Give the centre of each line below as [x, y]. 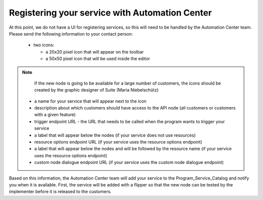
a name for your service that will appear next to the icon [91, 101]
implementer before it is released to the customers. [60, 192]
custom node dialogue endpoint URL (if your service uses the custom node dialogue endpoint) [129, 163]
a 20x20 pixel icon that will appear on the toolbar [95, 52]
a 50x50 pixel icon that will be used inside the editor [98, 59]
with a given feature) [55, 115]
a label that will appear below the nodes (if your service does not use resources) [115, 135]
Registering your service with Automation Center [110, 13]
